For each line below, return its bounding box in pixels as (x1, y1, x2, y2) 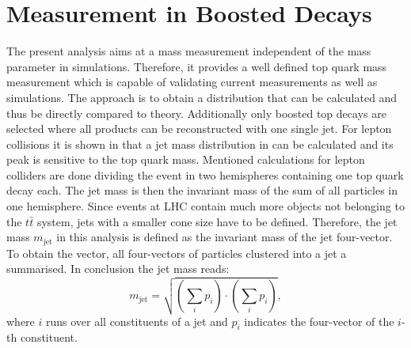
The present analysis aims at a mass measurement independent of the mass (6, 43, 371, 59)
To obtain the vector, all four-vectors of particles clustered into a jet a (6, 244, 347, 261)
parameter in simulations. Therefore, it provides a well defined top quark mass (6, 58, 387, 74)
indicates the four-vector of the (244, 312, 394, 329)
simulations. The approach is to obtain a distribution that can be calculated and (6, 89, 398, 105)
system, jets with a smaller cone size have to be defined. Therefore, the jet (36, 213, 398, 229)
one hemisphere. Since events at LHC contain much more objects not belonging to (6, 198, 405, 214)
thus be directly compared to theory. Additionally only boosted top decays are (6, 104, 386, 121)
